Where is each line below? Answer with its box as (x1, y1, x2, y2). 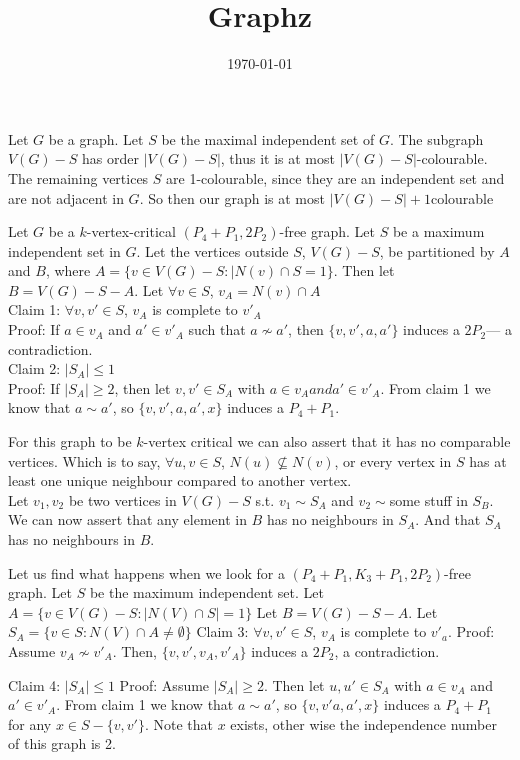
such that (188, 319, 246, 340)
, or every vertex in (334, 450, 452, 471)
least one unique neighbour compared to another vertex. (8, 470, 352, 491)
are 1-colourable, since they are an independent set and (166, 167, 505, 188)
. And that (415, 509, 481, 530)
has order (82, 148, 139, 169)
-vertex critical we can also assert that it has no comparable (143, 431, 511, 452)
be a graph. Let (48, 128, 144, 149)
